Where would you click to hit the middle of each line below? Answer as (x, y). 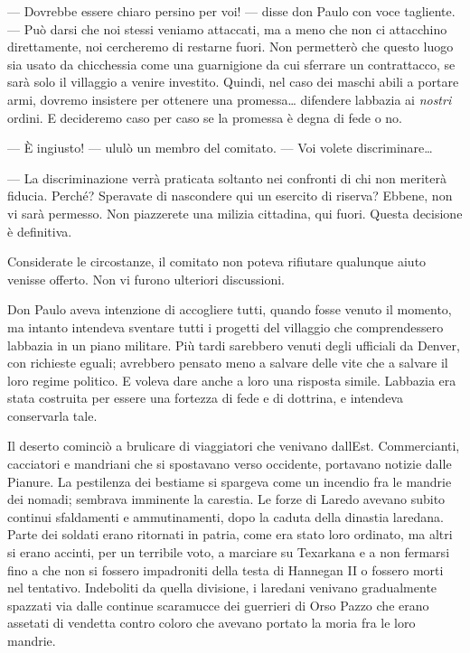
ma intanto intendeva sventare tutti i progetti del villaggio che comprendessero (226, 326)
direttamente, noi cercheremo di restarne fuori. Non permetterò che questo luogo (230, 47)
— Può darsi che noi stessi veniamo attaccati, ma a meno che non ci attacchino (227, 28)
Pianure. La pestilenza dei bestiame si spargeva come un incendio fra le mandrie (230, 481)
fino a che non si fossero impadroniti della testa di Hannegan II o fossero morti (226, 569)
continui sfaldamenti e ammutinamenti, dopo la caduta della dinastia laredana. (226, 516)
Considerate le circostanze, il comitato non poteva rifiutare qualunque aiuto (217, 261)
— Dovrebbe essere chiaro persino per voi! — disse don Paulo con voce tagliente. (231, 11)
